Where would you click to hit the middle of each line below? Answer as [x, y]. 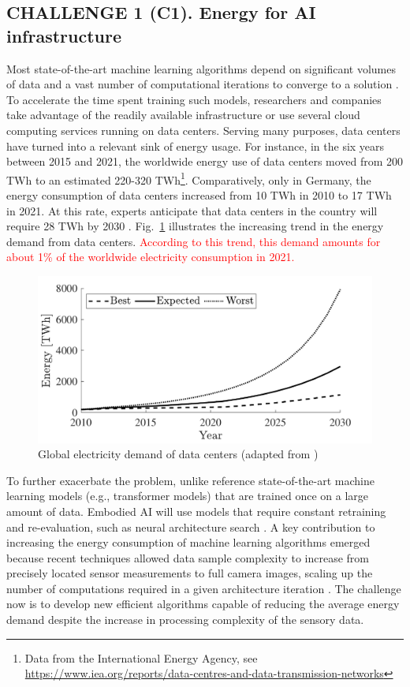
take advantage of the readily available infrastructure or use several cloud [183, 115]
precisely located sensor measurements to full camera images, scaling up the [190, 573]
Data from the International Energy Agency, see [141, 657]
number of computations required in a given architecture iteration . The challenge [204, 588]
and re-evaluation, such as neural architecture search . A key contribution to [191, 526]
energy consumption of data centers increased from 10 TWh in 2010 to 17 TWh [199, 195]
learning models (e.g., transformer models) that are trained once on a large [188, 496]
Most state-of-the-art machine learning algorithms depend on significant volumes [201, 68]
